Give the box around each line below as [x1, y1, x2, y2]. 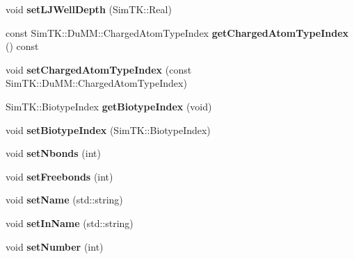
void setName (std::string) [6, 192, 123, 207]
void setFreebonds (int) [6, 169, 113, 183]
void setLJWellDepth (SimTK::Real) [6, 2, 172, 16]
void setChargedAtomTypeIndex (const [6, 62, 192, 76]
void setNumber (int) [6, 239, 104, 253]
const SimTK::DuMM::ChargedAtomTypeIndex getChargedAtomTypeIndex [6, 25, 349, 40]
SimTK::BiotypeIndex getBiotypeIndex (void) [6, 99, 212, 113]
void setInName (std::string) [6, 215, 134, 230]
